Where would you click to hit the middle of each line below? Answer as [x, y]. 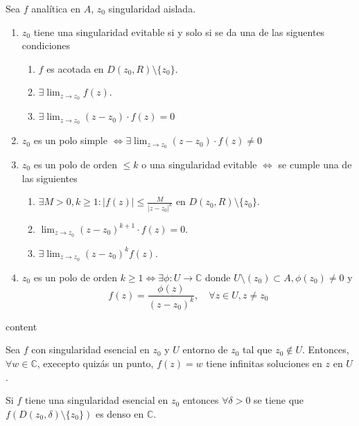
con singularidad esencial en [90, 349]
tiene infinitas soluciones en [264, 363]
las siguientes [50, 178]
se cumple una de [315, 164]
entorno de [205, 349]
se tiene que [279, 400]
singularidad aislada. [152, 8]
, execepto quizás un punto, [95, 363]
